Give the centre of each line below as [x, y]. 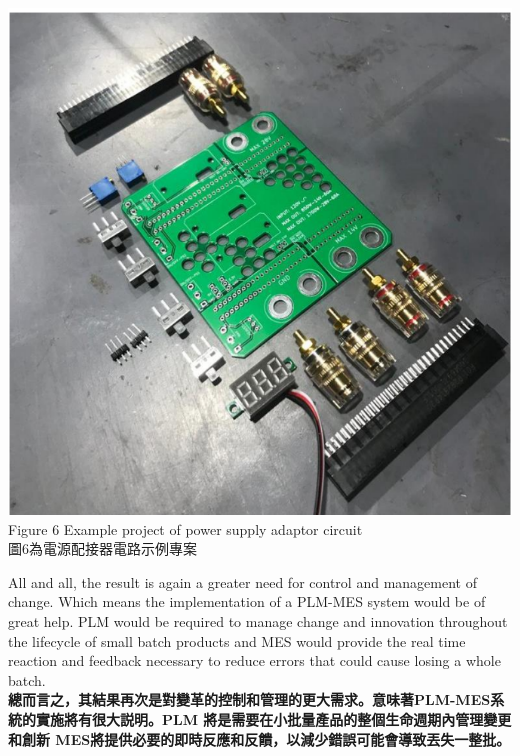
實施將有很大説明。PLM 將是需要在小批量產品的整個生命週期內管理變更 [273, 718]
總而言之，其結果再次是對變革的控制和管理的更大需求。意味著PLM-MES [249, 699]
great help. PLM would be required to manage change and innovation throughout [258, 620]
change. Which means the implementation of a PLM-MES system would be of [247, 601]
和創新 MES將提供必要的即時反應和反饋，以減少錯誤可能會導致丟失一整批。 [259, 738]
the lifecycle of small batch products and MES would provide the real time [237, 640]
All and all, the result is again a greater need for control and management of [242, 581]
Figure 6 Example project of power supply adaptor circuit [185, 528]
